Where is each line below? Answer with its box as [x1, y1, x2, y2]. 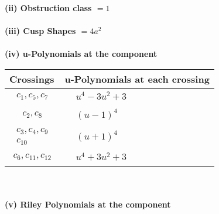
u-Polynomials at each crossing [64, 72, 210, 86]
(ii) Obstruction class [5, 2, 92, 13]
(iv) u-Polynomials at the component [5, 47, 158, 60]
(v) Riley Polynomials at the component [5, 198, 171, 210]
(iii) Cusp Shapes [5, 25, 76, 37]
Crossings [9, 72, 54, 86]
